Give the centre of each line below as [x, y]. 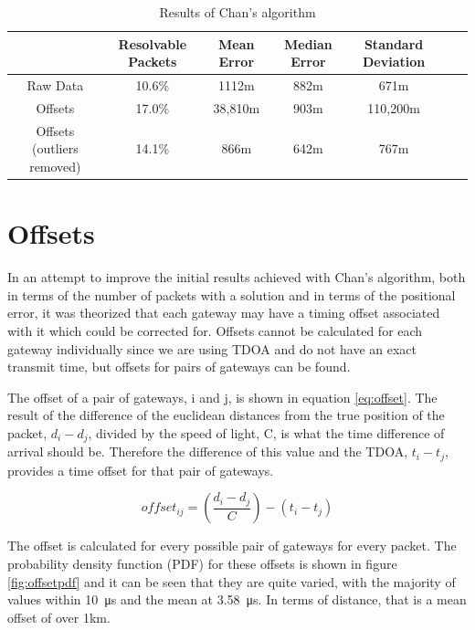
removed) [55, 166]
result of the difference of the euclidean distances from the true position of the [226, 415]
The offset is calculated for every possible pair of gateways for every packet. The [232, 546]
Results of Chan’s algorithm [237, 12]
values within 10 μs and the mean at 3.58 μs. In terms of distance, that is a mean [237, 599]
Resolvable [153, 43]
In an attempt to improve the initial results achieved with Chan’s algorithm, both [237, 277]
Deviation [394, 62]
